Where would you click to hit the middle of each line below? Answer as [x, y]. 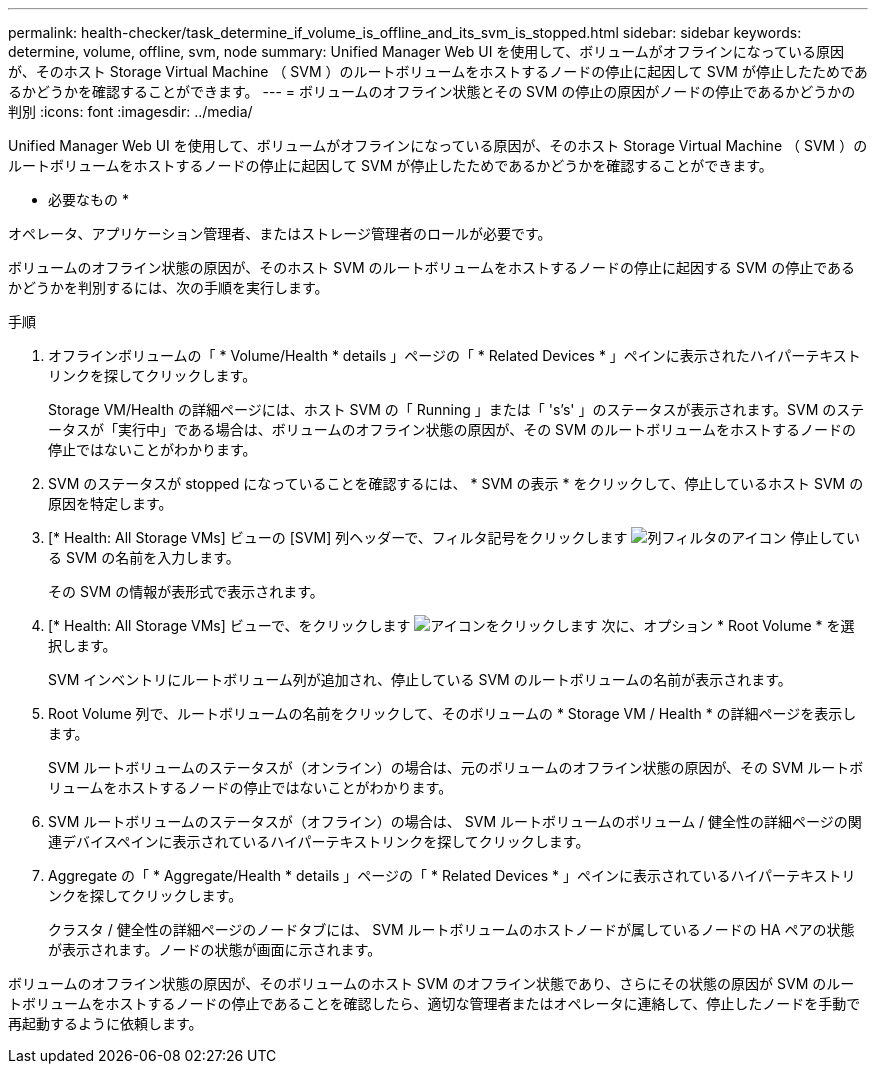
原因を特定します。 [110, 503]
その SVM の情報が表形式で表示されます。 [186, 591]
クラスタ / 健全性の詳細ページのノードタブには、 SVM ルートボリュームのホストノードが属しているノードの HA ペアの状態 [451, 929]
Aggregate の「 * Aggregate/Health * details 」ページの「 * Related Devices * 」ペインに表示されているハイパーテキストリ [452, 875]
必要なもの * [88, 199]
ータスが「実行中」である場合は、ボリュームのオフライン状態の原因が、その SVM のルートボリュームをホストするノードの [452, 429]
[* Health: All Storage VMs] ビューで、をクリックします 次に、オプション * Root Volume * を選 [451, 625]
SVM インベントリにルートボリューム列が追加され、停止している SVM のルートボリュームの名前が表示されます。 [420, 679]
